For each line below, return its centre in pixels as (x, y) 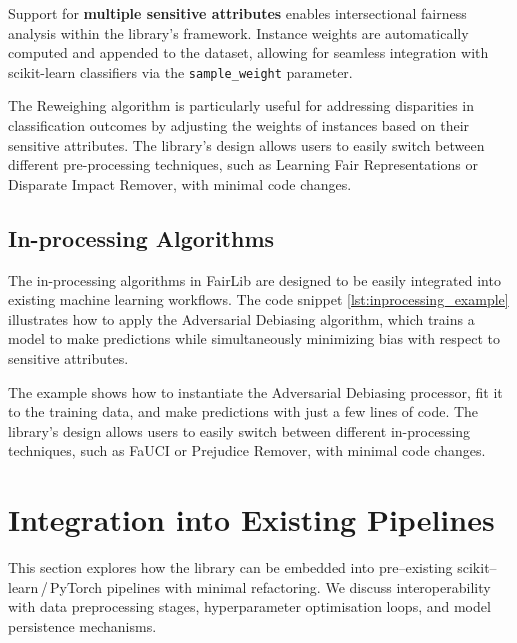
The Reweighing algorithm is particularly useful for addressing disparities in (241, 105)
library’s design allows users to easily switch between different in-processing (239, 430)
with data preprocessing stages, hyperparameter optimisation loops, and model (249, 606)
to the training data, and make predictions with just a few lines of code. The (243, 411)
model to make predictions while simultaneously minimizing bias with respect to (254, 338)
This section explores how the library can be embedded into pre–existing (230, 567)
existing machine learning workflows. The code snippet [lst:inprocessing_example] (258, 299)
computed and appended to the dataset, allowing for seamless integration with (248, 52)
